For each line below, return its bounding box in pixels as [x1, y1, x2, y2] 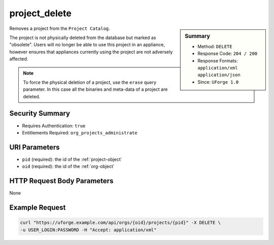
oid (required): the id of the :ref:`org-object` [22, 163, 115, 169]
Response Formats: [197, 57, 238, 63]
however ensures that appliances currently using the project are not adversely [9, 49, 173, 55]
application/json [197, 72, 241, 78]
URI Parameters [9, 143, 60, 152]
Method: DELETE [197, 43, 233, 49]
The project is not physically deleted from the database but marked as [9, 34, 156, 41]
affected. [9, 56, 28, 62]
